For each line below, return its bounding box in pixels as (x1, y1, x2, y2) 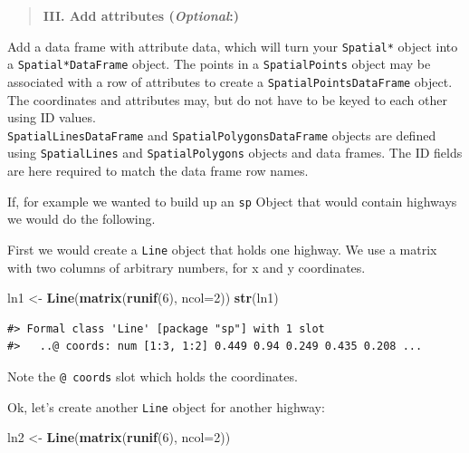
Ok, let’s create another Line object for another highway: (7, 397, 325, 416)
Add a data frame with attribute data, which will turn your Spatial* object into (7, 36, 458, 55)
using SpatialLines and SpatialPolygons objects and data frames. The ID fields (7, 143, 463, 162)
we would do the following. (7, 209, 156, 228)
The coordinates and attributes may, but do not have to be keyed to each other (7, 90, 447, 109)
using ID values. (7, 108, 96, 127)
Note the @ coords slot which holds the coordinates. (7, 366, 298, 385)
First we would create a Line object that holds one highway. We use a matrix (7, 239, 437, 258)
